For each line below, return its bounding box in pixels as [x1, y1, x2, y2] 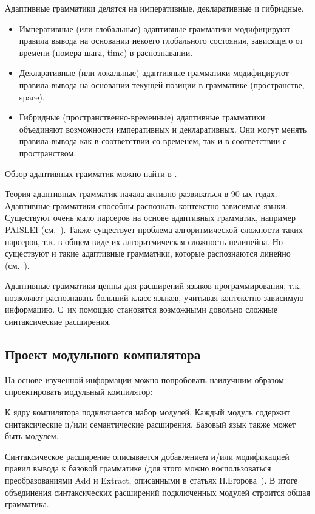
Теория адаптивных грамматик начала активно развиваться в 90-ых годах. [5, 187, 277, 200]
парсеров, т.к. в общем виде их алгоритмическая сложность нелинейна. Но [5, 235, 283, 248]
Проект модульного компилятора [5, 345, 201, 364]
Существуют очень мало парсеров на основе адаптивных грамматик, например [5, 211, 296, 224]
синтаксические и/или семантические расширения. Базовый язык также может [5, 417, 296, 430]
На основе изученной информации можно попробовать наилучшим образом [5, 373, 284, 386]
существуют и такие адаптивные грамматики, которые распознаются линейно [5, 247, 291, 260]
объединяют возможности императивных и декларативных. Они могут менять [19, 122, 307, 135]
